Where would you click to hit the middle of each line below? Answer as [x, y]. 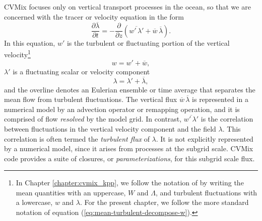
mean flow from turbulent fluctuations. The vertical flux [91, 99]
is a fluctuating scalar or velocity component [81, 71]
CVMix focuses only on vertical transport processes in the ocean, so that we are [127, 7]
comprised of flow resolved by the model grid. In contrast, [93, 119]
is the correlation [227, 119]
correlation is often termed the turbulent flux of [77, 138]
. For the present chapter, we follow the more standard [165, 202]
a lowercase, [34, 202]
